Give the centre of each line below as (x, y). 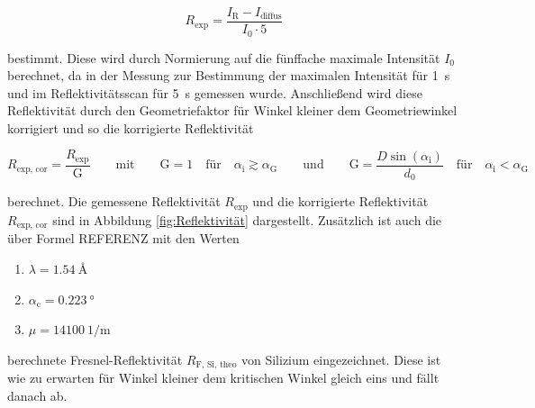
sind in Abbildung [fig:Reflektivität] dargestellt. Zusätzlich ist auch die (247, 219)
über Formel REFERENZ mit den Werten (123, 238)
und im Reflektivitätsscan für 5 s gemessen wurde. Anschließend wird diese (215, 92)
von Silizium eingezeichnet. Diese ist (341, 359)
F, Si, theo (216, 365)
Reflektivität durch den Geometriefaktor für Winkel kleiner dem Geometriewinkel (232, 110)
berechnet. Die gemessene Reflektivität (114, 201)
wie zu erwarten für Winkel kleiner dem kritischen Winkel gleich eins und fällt (223, 378)
